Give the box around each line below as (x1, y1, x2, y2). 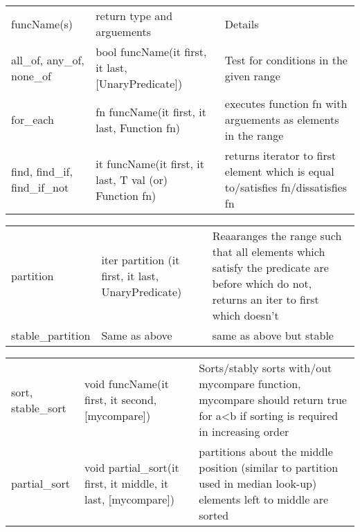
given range (224, 67, 280, 84)
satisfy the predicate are (212, 259, 329, 275)
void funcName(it (84, 376, 169, 392)
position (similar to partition (199, 459, 339, 475)
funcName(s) (11, 15, 73, 32)
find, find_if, (11, 163, 73, 179)
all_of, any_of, (11, 51, 84, 68)
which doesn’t (212, 307, 279, 323)
